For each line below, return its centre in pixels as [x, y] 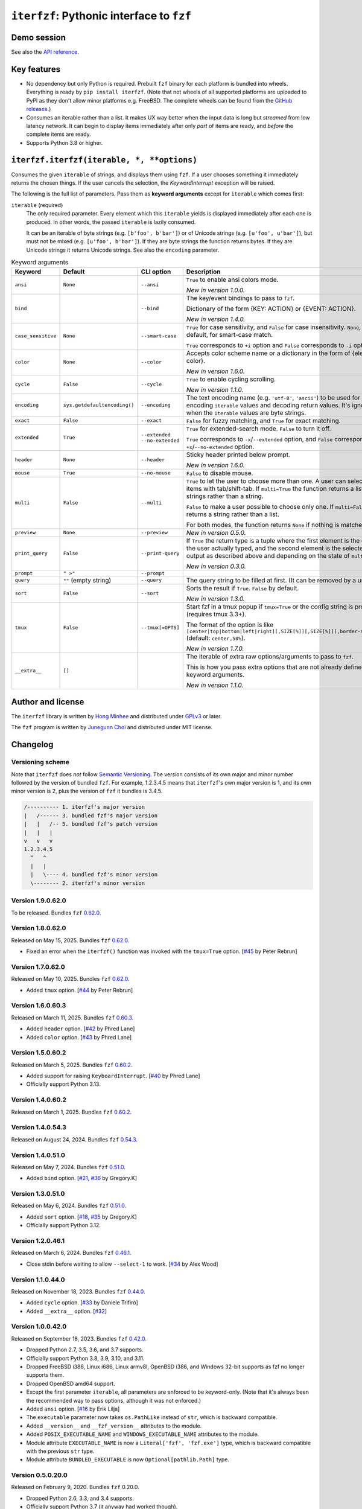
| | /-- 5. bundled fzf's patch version [91, 824]
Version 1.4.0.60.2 [39, 1100]
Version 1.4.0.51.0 [38, 1155]
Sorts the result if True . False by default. [243, 588]
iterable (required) [37, 205]
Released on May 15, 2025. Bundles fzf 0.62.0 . [70, 940]
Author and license [48, 702]
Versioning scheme [40, 762]
